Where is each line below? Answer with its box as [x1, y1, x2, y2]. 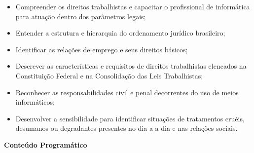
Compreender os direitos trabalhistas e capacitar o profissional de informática [15, 1, 250, 11]
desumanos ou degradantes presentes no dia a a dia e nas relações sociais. [15, 123, 238, 133]
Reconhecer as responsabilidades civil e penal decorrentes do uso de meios [15, 87, 239, 97]
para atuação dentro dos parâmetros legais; [15, 11, 146, 21]
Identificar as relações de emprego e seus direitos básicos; [15, 44, 188, 54]
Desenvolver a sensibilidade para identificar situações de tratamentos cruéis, [15, 113, 245, 123]
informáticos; [15, 97, 55, 107]
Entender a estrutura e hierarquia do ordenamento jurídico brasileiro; [15, 28, 225, 38]
